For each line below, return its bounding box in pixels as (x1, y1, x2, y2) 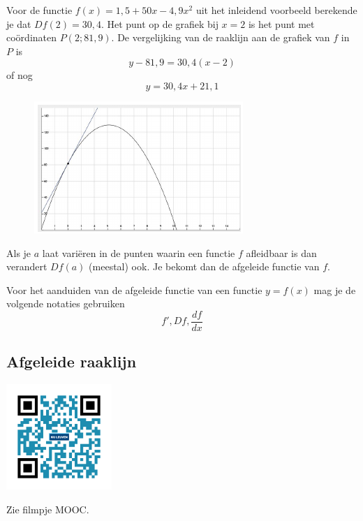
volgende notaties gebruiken (6, 296, 125, 311)
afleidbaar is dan (246, 245, 317, 260)
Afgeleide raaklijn (6, 351, 137, 372)
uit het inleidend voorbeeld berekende (195, 3, 357, 17)
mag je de (313, 282, 356, 297)
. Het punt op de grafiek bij (101, 16, 218, 31)
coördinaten (6, 30, 57, 45)
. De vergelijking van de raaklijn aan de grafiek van (111, 30, 330, 45)
